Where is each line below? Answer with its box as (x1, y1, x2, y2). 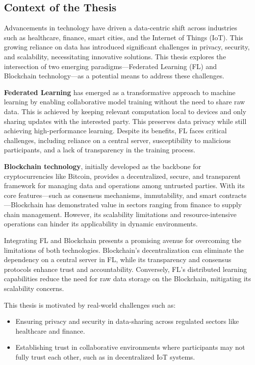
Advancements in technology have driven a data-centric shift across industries (4, 23, 237, 33)
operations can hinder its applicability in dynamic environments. (4, 219, 198, 229)
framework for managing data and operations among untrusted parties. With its (4, 180, 245, 191)
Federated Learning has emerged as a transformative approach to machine (4, 87, 236, 97)
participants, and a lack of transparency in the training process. (4, 145, 196, 155)
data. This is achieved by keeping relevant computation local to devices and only (4, 106, 247, 116)
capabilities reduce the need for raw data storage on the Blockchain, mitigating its (4, 273, 251, 284)
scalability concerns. (4, 283, 64, 293)
